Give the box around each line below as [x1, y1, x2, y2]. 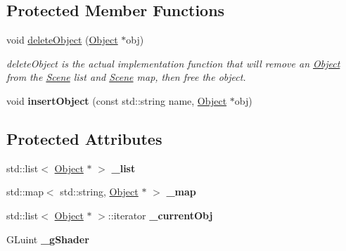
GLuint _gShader [6, 231, 89, 246]
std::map [6, 184, 44, 199]
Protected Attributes [6, 127, 162, 149]
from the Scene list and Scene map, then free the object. [6, 70, 246, 84]
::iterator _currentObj [108, 207, 213, 222]
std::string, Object [60, 184, 139, 199]
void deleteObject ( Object [6, 32, 118, 47]
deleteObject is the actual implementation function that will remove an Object [6, 56, 340, 70]
